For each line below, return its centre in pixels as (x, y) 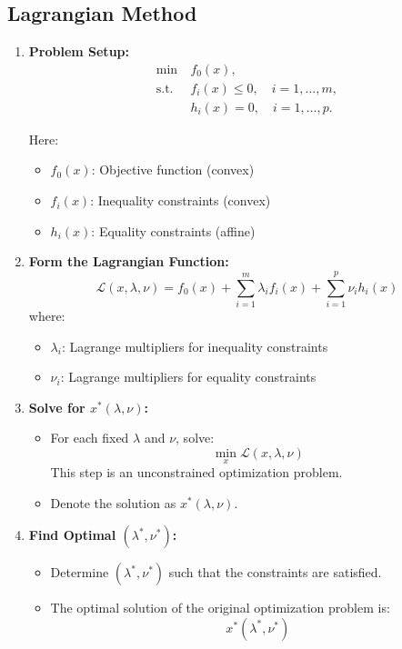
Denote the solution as (113, 502)
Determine (80, 572)
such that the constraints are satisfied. (275, 572)
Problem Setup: (79, 51)
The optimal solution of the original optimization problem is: (220, 608)
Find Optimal (72, 535)
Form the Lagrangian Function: (129, 261)
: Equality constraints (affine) (173, 230)
